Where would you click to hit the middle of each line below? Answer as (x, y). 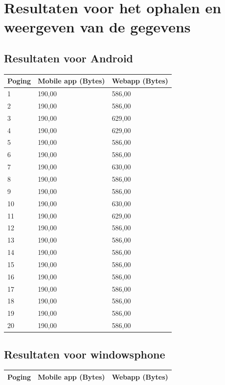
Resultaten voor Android (69, 58)
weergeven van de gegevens (97, 27)
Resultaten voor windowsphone (85, 354)
